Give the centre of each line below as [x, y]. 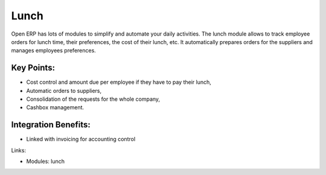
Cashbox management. [55, 107]
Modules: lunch [46, 161]
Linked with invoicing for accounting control [81, 139]
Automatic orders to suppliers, [64, 91]
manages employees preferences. [53, 51]
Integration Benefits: [51, 125]
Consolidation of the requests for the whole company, [93, 99]
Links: [19, 150]
